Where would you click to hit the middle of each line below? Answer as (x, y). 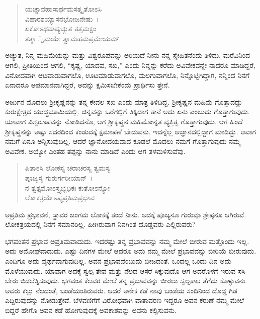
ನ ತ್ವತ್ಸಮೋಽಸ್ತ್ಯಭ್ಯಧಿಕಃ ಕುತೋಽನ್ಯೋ (67, 187)
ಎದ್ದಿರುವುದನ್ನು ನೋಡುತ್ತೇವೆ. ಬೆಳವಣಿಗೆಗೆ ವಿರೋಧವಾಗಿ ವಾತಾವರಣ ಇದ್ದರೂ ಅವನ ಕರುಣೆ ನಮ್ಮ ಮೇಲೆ (125, 300)
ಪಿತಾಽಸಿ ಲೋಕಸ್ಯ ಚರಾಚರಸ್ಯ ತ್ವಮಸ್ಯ (68, 168)
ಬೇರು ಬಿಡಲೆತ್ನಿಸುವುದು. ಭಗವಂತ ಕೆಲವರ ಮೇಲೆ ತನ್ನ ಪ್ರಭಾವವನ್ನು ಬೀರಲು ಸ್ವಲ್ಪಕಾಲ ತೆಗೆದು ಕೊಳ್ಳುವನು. (126, 281)
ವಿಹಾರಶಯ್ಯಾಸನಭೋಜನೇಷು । (62, 18)
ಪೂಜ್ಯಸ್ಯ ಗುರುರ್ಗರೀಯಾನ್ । (59, 177)
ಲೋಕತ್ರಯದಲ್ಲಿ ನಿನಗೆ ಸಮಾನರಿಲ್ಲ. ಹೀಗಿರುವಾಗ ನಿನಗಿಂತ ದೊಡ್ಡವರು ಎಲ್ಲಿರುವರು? (100, 224)
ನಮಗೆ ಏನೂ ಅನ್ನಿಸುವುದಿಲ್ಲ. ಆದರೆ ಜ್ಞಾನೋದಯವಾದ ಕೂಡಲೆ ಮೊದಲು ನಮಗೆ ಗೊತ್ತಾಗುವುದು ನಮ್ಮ (123, 141)
